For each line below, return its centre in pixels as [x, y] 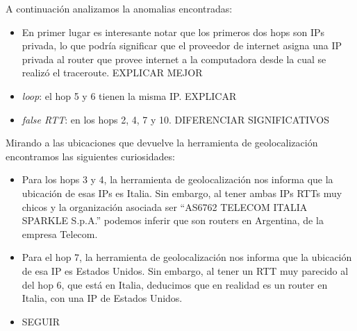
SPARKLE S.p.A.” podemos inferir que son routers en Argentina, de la [173, 220]
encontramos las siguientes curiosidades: [90, 156]
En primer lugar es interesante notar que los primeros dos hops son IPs [173, 32]
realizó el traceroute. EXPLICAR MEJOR [112, 73]
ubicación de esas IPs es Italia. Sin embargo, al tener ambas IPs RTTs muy [182, 193]
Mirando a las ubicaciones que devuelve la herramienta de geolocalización [162, 143]
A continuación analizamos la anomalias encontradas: [119, 8]
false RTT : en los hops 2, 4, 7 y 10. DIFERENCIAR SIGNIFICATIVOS [175, 119]
